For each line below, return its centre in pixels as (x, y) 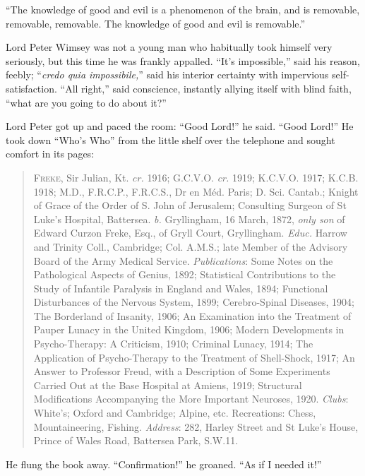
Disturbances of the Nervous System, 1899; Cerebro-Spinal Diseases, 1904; (194, 302)
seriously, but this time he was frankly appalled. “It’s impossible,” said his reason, (183, 60)
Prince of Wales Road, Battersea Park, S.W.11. (136, 440)
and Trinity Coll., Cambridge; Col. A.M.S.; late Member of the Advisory (191, 246)
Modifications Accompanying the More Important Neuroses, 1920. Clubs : (191, 399)
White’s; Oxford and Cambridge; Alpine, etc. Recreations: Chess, (175, 413)
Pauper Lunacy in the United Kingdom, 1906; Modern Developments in (189, 329)
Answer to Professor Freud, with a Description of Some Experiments (182, 371)
